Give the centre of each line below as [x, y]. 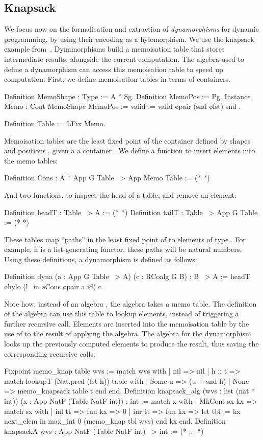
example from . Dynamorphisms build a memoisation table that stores [114, 49]
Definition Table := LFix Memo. [55, 123]
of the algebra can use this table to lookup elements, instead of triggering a [122, 314]
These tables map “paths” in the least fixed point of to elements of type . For [125, 239]
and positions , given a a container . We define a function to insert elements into [130, 150]
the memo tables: [31, 160]
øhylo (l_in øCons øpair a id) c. [54, 286]
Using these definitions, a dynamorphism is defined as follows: [101, 259]
